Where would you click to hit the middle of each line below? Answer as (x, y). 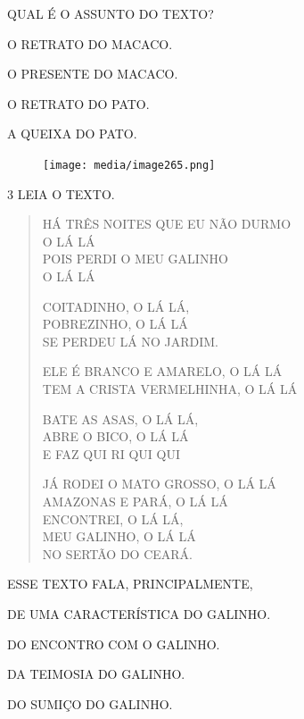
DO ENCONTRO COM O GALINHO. (114, 644)
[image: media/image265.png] (129, 165)
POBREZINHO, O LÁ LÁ (115, 324)
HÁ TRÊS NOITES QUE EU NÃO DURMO (167, 224)
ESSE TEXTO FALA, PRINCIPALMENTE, (130, 584)
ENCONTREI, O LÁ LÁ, (113, 518)
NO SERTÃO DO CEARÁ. (118, 553)
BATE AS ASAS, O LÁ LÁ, (120, 418)
